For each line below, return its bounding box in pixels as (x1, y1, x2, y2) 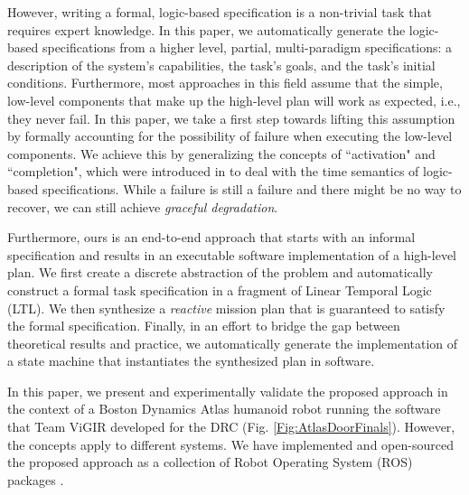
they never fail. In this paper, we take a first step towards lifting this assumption (7, 108, 455, 127)
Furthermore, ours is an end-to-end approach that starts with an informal (7, 228, 416, 247)
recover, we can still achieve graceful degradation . (7, 197, 278, 216)
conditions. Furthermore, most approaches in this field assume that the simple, (7, 73, 443, 92)
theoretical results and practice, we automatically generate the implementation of (7, 333, 458, 352)
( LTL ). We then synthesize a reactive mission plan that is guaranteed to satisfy (7, 298, 446, 317)
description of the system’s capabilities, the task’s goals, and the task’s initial (7, 55, 436, 74)
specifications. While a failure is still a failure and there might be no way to (42, 179, 462, 198)
